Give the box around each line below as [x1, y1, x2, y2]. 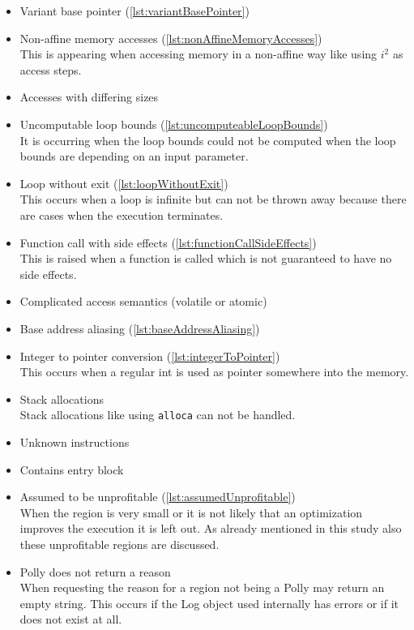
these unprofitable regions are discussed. [19, 535, 220, 552]
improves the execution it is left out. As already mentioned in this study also [19, 520, 402, 537]
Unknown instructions [19, 433, 130, 450]
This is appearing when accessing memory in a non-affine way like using [19, 45, 378, 62]
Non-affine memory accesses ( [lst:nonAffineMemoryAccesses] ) [19, 29, 322, 46]
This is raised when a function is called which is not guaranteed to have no [19, 250, 392, 267]
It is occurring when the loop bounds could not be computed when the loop [19, 131, 396, 148]
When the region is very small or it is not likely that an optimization [19, 504, 363, 521]
